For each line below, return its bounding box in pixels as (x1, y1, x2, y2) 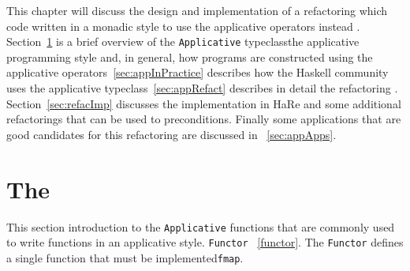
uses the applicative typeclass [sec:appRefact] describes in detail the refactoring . (6, 80, 398, 96)
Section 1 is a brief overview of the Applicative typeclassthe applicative (6, 33, 360, 50)
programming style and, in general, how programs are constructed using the (6, 48, 373, 65)
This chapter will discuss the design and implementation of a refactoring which (6, 2, 388, 18)
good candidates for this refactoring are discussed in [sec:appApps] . (6, 126, 337, 142)
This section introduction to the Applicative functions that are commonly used (6, 218, 395, 235)
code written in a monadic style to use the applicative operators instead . (6, 17, 360, 34)
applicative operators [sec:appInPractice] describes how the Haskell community (6, 64, 389, 81)
